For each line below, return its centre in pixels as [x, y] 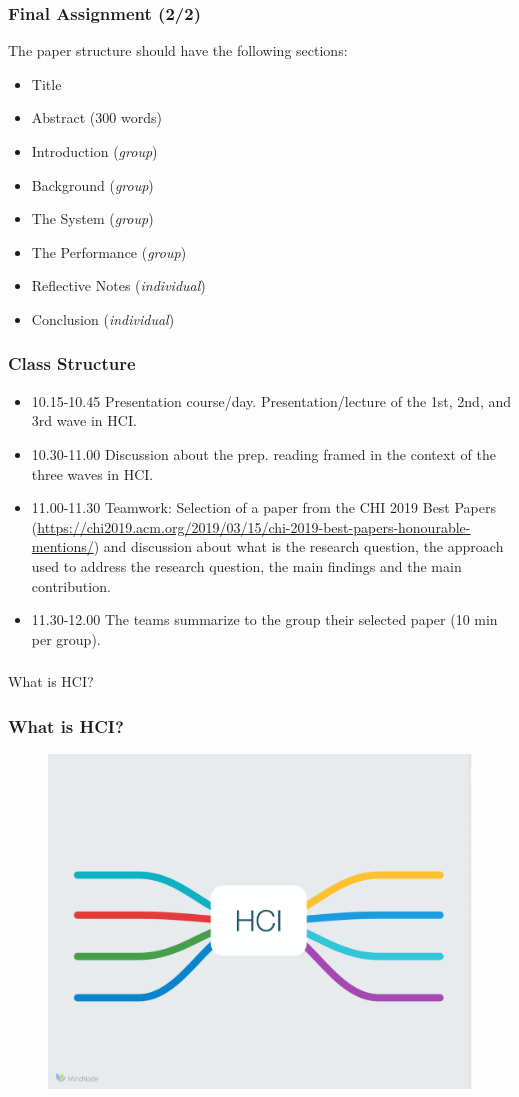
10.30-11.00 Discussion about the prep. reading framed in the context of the [263, 453]
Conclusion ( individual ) [103, 318]
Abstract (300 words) [96, 117]
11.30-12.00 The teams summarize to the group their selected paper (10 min [264, 619]
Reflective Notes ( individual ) [118, 285]
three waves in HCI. [92, 473]
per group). [66, 638]
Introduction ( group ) [94, 151]
